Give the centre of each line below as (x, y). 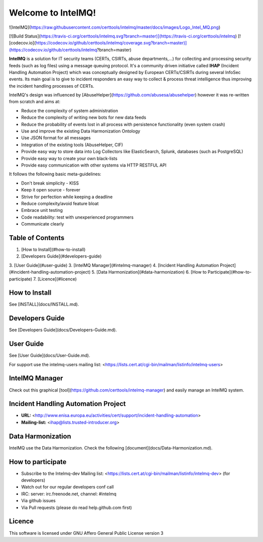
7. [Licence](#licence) (55, 279)
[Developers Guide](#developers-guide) (61, 256)
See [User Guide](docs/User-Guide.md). (49, 355)
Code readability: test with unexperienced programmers (77, 217)
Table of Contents (37, 238)
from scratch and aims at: (35, 102)
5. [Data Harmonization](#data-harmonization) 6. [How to (149, 272)
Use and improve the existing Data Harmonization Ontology (81, 131)
